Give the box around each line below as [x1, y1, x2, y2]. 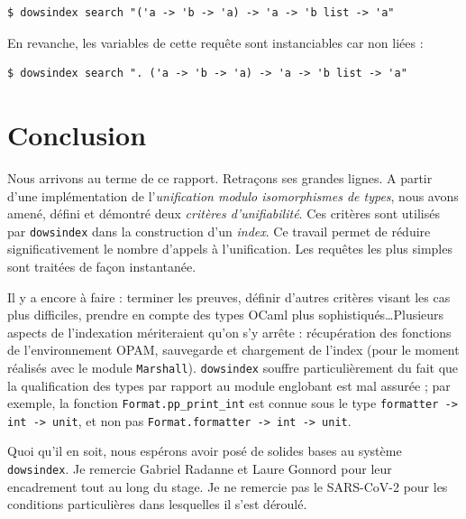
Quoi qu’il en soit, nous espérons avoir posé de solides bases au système [7, 441, 402, 460]
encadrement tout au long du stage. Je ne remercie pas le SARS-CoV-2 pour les [7, 477, 448, 496]
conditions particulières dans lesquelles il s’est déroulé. [7, 495, 307, 514]
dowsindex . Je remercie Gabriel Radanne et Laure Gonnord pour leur [7, 459, 392, 478]
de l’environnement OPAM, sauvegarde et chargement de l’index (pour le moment [7, 340, 460, 359]
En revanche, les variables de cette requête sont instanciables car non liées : [7, 32, 424, 51]
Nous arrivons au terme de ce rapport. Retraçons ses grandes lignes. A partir [7, 168, 433, 187]
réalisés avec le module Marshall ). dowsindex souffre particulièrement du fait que [7, 357, 459, 376]
